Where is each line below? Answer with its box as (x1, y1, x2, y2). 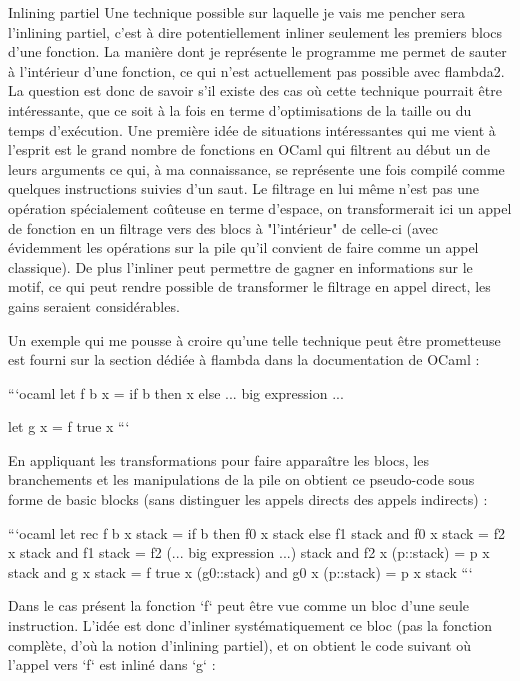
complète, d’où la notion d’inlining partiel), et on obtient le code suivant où (8, 634, 471, 655)
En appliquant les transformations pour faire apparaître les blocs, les (8, 449, 429, 470)
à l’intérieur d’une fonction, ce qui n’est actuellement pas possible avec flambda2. (8, 60, 505, 81)
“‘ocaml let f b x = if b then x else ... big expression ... (8, 382, 344, 403)
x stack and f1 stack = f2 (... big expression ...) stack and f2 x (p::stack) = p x (8, 542, 490, 563)
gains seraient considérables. (8, 295, 180, 316)
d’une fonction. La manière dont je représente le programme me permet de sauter (8, 41, 507, 62)
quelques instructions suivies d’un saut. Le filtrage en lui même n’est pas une (8, 178, 480, 199)
